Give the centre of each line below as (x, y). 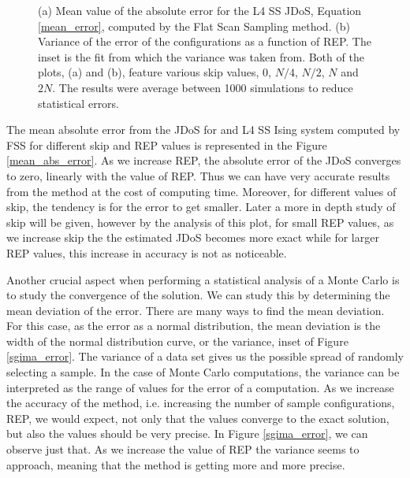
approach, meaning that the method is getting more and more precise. (176, 464)
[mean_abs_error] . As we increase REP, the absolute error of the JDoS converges (204, 160)
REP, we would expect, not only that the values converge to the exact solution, (198, 418)
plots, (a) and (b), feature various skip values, (149, 72)
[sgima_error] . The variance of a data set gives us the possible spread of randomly (205, 356)
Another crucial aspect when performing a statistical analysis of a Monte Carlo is (203, 279)
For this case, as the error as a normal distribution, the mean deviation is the (194, 326)
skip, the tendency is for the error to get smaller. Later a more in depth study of (201, 207)
